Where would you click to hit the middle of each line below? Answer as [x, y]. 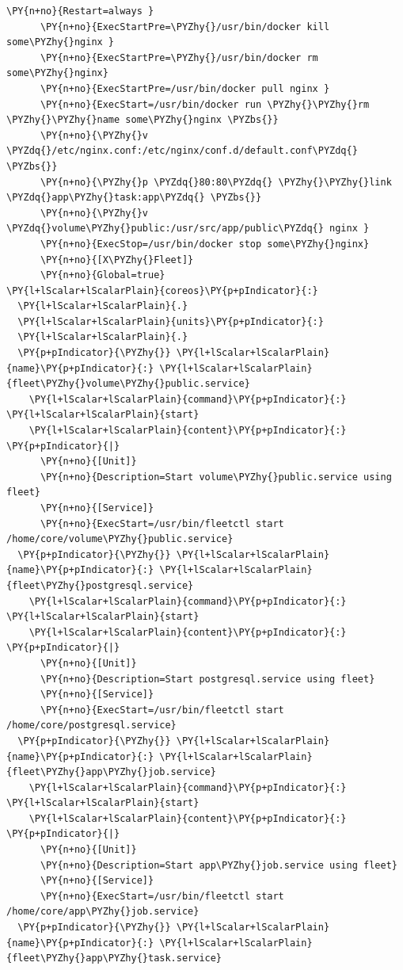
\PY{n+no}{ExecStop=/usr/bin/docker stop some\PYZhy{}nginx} [205, 244]
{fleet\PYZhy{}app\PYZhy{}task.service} [114, 959]
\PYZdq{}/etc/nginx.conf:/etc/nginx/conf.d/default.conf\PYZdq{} [182, 151]
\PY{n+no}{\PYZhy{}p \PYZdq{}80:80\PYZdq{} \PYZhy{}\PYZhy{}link [216, 182]
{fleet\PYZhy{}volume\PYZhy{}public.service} [128, 384]
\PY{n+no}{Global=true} [103, 275]
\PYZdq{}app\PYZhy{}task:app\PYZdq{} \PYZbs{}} [134, 198]
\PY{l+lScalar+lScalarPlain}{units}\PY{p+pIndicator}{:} [171, 321]
